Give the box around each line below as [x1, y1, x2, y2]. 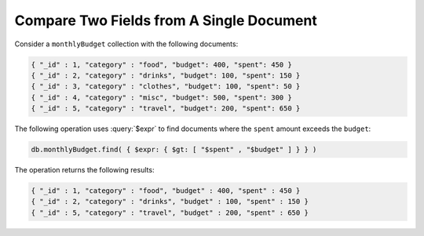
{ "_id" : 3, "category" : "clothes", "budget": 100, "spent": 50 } [31, 82, 301, 91]
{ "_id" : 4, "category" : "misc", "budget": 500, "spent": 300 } [31, 93, 292, 102]
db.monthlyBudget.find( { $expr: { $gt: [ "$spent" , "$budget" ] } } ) [31, 145, 317, 154]
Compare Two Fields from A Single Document [14, 12, 317, 29]
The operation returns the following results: [14, 165, 155, 175]
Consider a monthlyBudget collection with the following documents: [14, 39, 239, 49]
